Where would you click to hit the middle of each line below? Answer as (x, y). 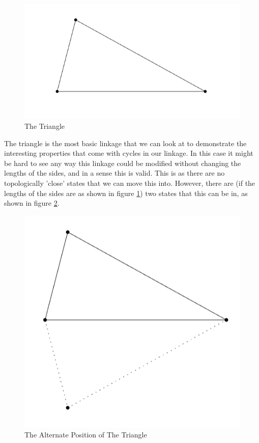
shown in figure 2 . (32, 203)
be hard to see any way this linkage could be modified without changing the (123, 163)
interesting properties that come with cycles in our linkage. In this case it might (129, 153)
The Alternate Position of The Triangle (86, 435)
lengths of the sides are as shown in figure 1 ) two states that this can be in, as (126, 193)
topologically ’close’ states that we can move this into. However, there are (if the (130, 183)
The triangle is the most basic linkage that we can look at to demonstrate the (125, 143)
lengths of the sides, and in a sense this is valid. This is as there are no (114, 173)
